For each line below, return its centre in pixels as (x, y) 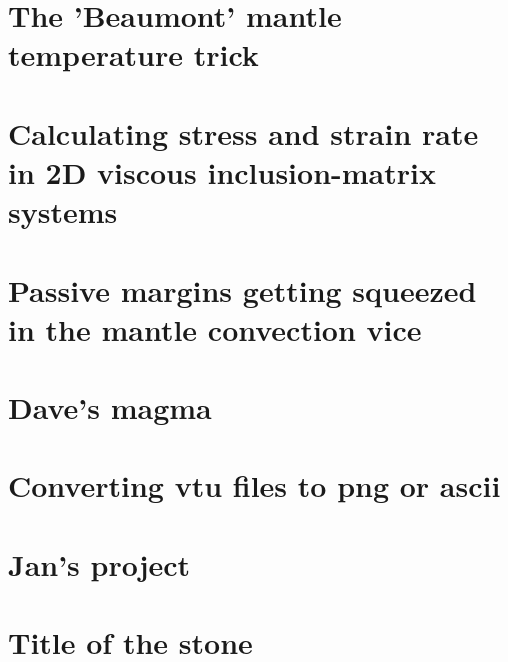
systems (63, 211)
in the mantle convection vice (215, 328)
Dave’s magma (110, 407)
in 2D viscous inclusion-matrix (222, 171)
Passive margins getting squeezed (242, 289)
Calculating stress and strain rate (243, 132)
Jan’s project (99, 563)
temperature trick (133, 54)
